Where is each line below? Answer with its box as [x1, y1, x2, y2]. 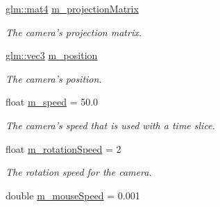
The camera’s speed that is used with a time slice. [6, 117, 215, 132]
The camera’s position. [6, 71, 102, 85]
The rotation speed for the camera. [6, 165, 152, 179]
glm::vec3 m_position [6, 48, 98, 63]
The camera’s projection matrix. [6, 24, 142, 39]
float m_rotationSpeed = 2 [6, 141, 121, 156]
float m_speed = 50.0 [6, 94, 99, 109]
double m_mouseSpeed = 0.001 [6, 188, 140, 202]
